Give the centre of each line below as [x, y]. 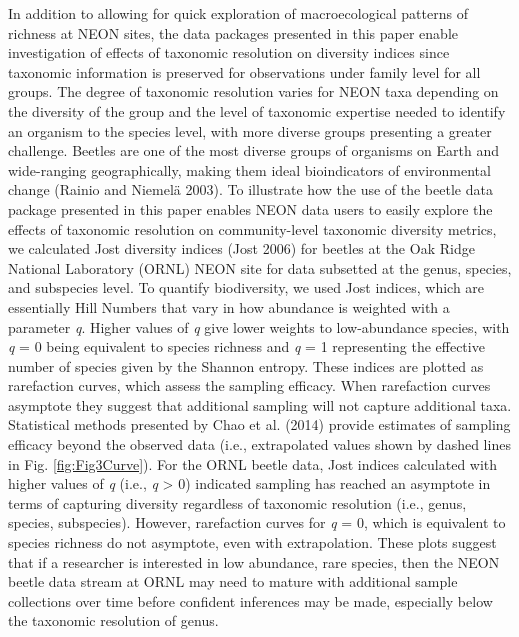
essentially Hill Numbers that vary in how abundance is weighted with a [229, 306]
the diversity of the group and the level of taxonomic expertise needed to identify [257, 110]
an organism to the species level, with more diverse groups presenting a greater [250, 130]
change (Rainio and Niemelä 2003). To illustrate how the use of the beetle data [250, 189]
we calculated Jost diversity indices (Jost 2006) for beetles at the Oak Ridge [241, 248]
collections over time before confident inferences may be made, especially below [250, 600]
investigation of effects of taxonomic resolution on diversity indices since [229, 52]
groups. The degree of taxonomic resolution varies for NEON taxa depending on [253, 91]
